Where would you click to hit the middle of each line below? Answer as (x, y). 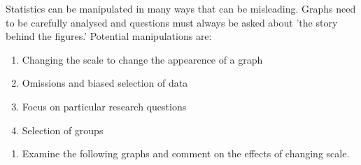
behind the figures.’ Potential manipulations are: (109, 36)
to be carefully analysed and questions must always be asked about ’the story (172, 22)
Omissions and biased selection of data (105, 83)
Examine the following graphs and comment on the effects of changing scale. (186, 153)
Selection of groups (63, 130)
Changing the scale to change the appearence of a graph (142, 59)
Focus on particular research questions (104, 106)
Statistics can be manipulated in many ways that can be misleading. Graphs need (181, 8)
